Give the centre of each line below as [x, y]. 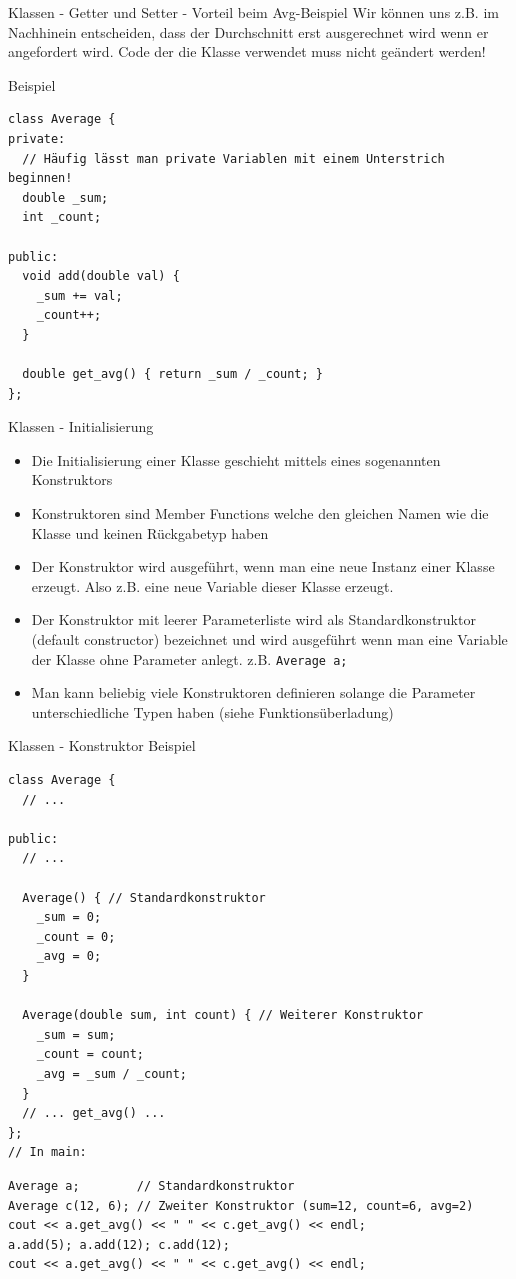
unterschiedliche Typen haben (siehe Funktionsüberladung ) [212, 711]
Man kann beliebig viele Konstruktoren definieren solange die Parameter [253, 692]
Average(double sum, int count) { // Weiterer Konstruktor [223, 1015]
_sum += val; [79, 295]
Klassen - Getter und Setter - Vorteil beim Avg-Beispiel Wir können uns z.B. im [253, 12]
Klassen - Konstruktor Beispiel [102, 745]
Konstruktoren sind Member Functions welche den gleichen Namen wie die [260, 513]
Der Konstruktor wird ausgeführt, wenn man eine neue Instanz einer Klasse [263, 566]
